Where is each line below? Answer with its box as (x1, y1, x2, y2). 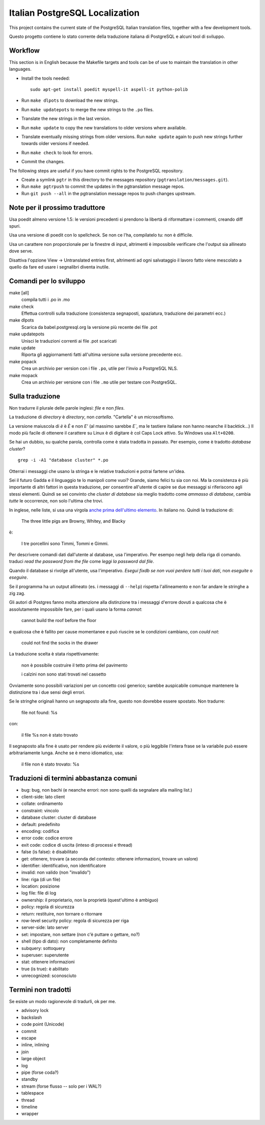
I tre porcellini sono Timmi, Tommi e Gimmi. (21, 540, 109, 546)
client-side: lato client (21, 794, 65, 799)
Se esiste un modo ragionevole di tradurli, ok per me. (9, 999, 116, 1005)
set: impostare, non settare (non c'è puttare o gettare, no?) (21, 931, 140, 937)
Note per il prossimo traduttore (9, 203, 106, 211)
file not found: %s (21, 710, 57, 715)
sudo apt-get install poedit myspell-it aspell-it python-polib (30, 87, 188, 92)
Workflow (9, 46, 40, 55)
